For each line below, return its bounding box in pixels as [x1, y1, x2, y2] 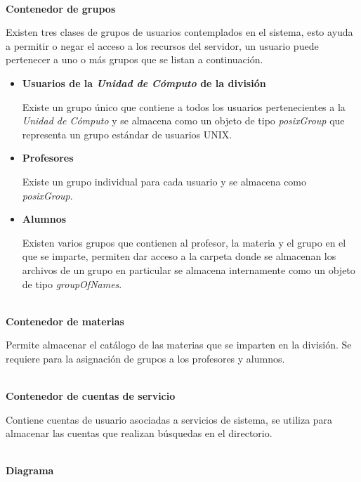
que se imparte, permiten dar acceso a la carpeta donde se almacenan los [22, 249, 336, 263]
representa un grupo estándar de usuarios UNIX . [22, 126, 232, 141]
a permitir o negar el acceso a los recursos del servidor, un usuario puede [6, 38, 319, 53]
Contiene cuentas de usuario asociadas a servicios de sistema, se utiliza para [6, 412, 333, 426]
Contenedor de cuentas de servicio [6, 389, 176, 403]
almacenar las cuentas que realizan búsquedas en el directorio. [6, 426, 273, 441]
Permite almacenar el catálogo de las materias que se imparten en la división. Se [6, 337, 352, 352]
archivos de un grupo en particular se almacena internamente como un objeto [22, 262, 355, 277]
